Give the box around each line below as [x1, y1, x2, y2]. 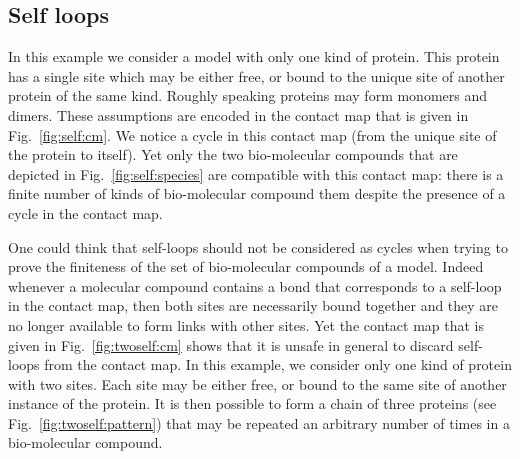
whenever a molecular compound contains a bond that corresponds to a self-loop [8, 275, 502, 296]
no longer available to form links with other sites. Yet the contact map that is [8, 314, 485, 335]
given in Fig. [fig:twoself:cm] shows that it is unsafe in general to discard [8, 334, 454, 355]
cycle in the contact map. [8, 202, 163, 223]
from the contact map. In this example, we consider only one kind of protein [44, 354, 512, 375]
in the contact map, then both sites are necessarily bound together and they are [8, 295, 499, 316]
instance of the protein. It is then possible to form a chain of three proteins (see [8, 393, 497, 414]
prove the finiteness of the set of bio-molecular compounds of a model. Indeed [8, 256, 484, 277]
